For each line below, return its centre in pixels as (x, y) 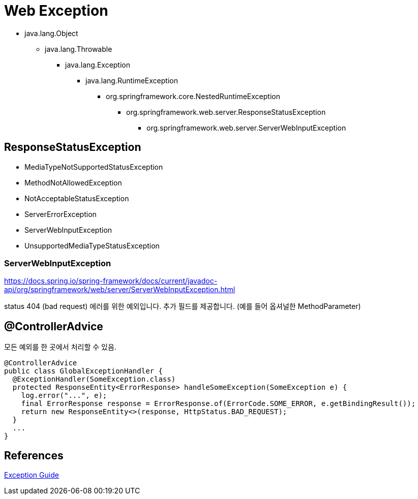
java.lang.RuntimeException (132, 80)
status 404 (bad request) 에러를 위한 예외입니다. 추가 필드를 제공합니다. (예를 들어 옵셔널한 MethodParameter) (183, 306)
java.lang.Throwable (79, 49)
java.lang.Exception (98, 65)
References (34, 455)
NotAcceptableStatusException (77, 198)
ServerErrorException (61, 214)
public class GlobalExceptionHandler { (83, 371)
